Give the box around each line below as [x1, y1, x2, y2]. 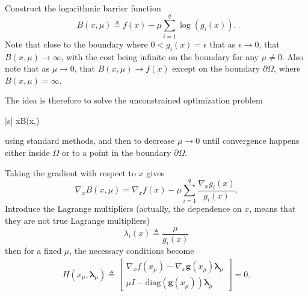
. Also [282, 50, 304, 63]
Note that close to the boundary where [5, 37, 148, 50]
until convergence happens [202, 134, 300, 147]
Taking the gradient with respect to [5, 166, 136, 179]
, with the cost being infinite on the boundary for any [61, 50, 259, 63]
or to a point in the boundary [61, 146, 171, 159]
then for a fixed [5, 244, 62, 257]
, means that [249, 202, 296, 215]
